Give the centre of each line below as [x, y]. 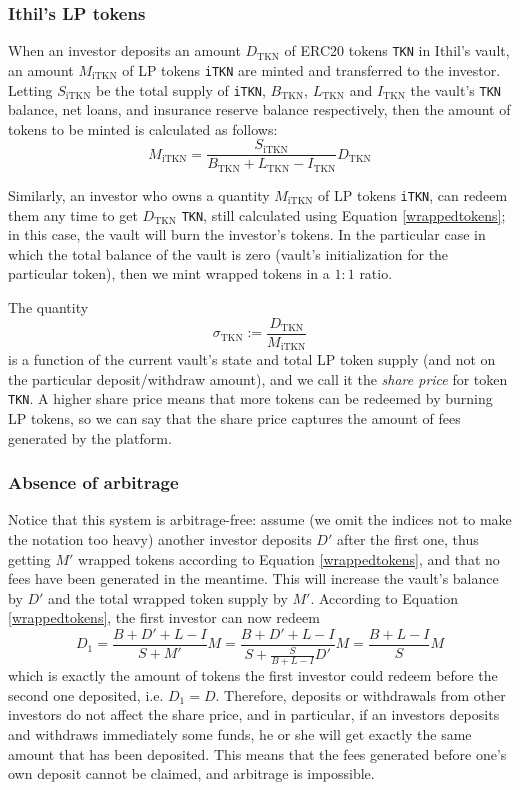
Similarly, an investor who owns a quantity [139, 194]
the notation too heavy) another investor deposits [160, 538]
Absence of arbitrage [93, 482]
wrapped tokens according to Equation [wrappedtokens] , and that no [289, 558]
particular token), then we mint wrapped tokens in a [169, 273]
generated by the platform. [90, 437]
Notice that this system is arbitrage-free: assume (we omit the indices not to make [260, 519]
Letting [30, 89]
